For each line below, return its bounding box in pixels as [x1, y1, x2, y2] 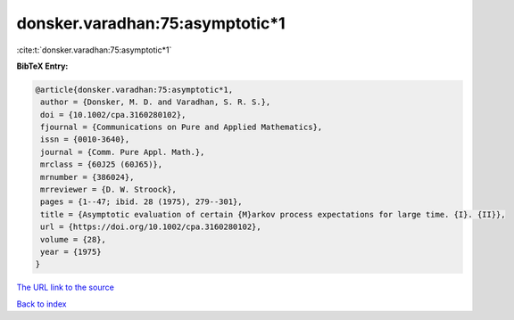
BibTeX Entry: [16, 61, 69, 71]
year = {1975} [40, 247, 102, 257]
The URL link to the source [16, 282, 115, 293]
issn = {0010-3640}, [40, 135, 130, 144]
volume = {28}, [40, 234, 107, 244]
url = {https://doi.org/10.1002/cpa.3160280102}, [40, 222, 262, 232]
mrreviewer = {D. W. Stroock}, [40, 185, 178, 195]
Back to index [16, 299, 67, 309]
